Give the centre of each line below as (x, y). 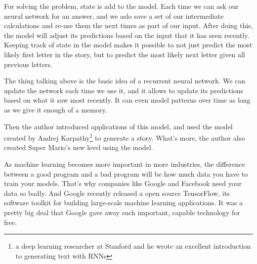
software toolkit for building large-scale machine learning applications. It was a (124, 203)
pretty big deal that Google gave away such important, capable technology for (122, 212)
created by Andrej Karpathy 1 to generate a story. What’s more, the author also (125, 137)
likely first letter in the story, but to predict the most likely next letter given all (125, 54)
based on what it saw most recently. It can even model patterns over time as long (127, 100)
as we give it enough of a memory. (56, 109)
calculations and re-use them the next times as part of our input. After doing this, (128, 25)
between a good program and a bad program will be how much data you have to (126, 173)
